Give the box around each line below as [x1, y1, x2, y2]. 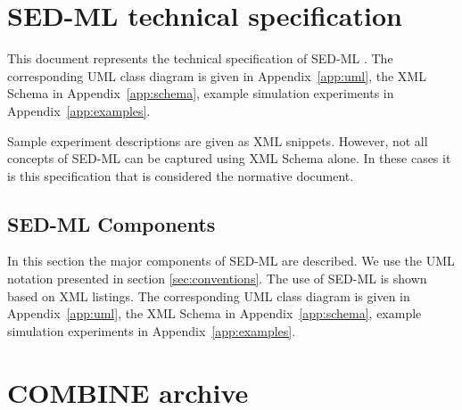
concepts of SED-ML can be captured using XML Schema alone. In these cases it [7, 149, 451, 168]
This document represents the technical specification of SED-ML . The [7, 49, 393, 68]
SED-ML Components [7, 209, 216, 237]
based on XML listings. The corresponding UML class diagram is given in [7, 286, 410, 305]
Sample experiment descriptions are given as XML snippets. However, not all [7, 131, 428, 150]
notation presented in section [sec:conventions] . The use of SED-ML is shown [7, 269, 427, 288]
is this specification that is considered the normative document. [7, 166, 354, 184]
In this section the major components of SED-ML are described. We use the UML [7, 251, 455, 270]
